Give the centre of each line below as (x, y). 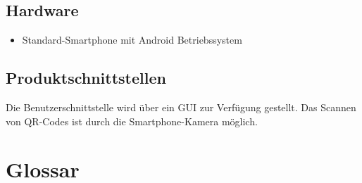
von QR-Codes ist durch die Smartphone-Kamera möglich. (132, 121)
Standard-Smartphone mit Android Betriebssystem (132, 40)
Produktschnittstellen (86, 78)
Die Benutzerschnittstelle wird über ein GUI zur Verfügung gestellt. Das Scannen (181, 107)
